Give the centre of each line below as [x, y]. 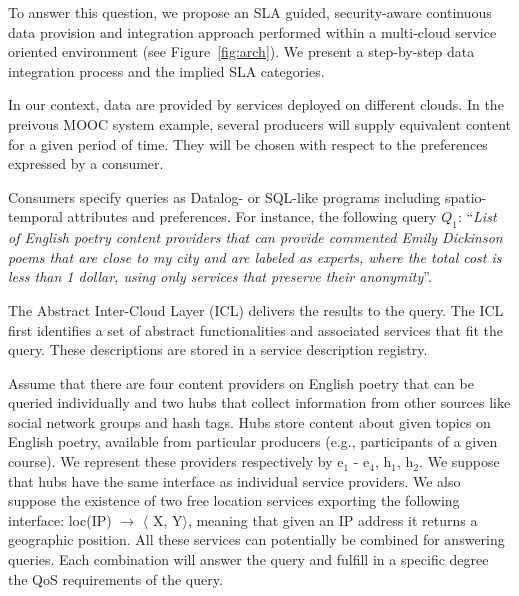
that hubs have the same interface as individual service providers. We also [234, 480]
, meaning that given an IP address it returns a [332, 519]
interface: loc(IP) [60, 519]
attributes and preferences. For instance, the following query [252, 216]
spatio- [465, 196]
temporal [35, 216]
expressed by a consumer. [86, 163]
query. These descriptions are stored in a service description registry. [218, 349]
